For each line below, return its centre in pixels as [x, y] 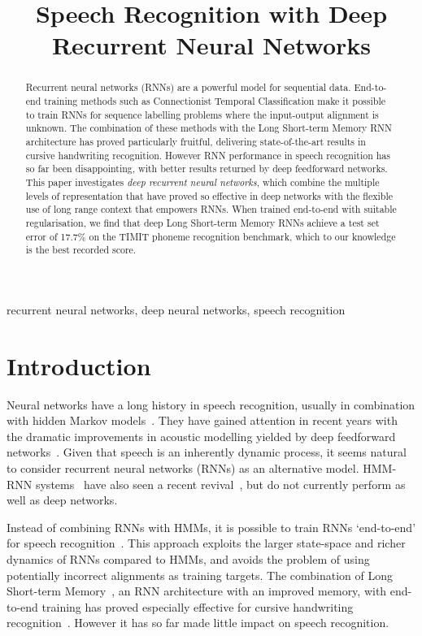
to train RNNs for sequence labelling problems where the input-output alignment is [202, 114]
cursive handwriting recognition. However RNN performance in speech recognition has [208, 155]
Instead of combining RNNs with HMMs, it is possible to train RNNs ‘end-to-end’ [211, 527]
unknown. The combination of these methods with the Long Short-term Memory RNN [209, 128]
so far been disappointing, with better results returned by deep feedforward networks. [207, 169]
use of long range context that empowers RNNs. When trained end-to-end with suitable [211, 209]
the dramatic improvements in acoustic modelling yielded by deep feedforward [201, 436]
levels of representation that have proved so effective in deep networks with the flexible [209, 195]
